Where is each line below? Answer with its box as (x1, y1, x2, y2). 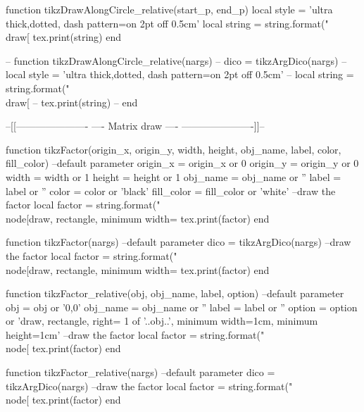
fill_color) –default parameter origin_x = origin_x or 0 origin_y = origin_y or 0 (6, 156, 359, 170)
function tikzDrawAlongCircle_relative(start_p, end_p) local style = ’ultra (6, 2, 333, 16)
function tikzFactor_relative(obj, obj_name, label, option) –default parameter (6, 286, 344, 301)
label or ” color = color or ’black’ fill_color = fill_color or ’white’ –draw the (6, 183, 336, 198)
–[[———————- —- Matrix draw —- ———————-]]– (6, 118, 265, 133)
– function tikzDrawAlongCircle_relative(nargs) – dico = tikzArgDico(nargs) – (6, 53, 347, 68)
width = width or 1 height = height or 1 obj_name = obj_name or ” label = (6, 169, 341, 184)
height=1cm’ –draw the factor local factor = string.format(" (6, 327, 265, 342)
